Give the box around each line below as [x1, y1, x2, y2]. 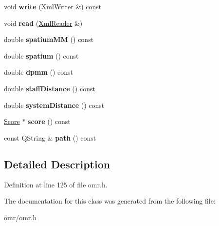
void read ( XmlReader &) [4, 18, 83, 28]
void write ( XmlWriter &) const [4, 1, 102, 11]
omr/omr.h [4, 212, 36, 222]
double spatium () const [4, 50, 79, 61]
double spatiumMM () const [4, 34, 94, 44]
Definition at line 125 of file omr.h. [4, 179, 108, 189]
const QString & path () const [4, 132, 96, 143]
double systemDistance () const [4, 100, 105, 110]
